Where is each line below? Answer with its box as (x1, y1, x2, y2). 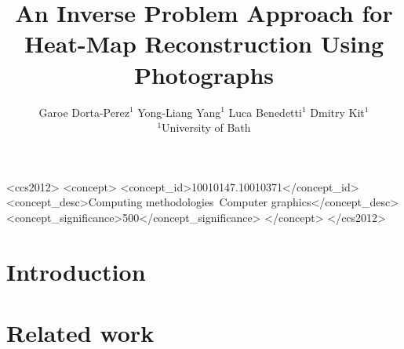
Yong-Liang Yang (137, 104, 221, 120)
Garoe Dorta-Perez (38, 104, 129, 120)
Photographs (133, 58, 275, 90)
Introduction (6, 255, 146, 287)
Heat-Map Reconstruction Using (24, 27, 384, 60)
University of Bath (162, 119, 251, 136)
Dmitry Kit (310, 104, 365, 120)
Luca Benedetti (228, 104, 302, 120)
